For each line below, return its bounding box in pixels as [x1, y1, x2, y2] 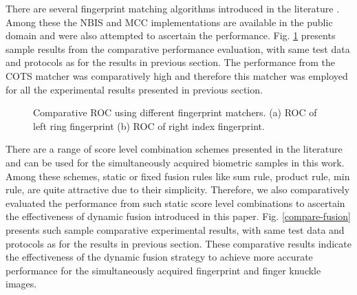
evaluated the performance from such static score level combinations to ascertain [6, 195, 345, 210]
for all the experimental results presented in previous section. [6, 82, 263, 96]
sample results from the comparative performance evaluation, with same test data [6, 41, 350, 56]
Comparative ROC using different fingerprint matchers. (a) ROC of [33, 105, 317, 120]
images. [6, 276, 37, 291]
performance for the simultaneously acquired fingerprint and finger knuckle [6, 263, 321, 277]
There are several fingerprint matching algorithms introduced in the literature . [6, 1, 340, 15]
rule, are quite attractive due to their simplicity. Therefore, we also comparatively [6, 182, 350, 197]
